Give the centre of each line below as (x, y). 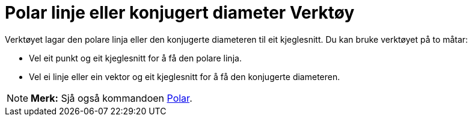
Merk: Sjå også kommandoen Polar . (112, 98)
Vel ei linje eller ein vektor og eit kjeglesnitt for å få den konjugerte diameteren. (185, 76)
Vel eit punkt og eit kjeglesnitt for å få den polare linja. (135, 58)
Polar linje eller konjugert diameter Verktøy (180, 13)
